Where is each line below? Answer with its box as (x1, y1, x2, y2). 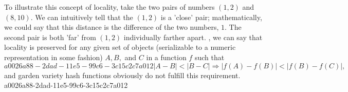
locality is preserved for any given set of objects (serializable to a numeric (4, 42, 236, 52)
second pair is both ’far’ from (4, 31, 96, 42)
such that (194, 51, 225, 62)
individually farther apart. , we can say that (123, 31, 263, 42)
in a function (146, 51, 187, 62)
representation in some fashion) (4, 51, 103, 62)
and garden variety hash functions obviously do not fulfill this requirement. (4, 69, 241, 80)
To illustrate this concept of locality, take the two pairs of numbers (4, 2, 215, 12)
